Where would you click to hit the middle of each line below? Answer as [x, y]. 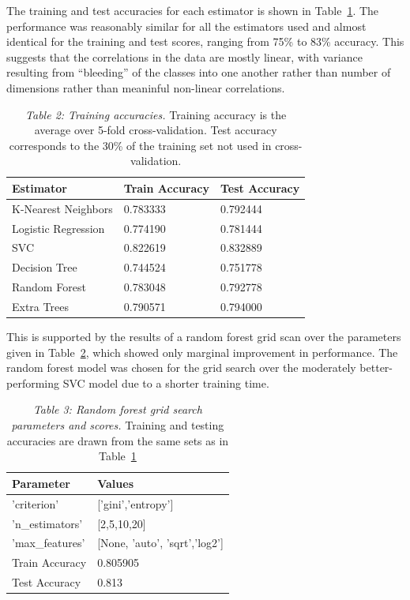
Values [115, 483]
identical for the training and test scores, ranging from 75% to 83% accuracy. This [205, 41]
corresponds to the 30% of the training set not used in [140, 145]
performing [33, 382]
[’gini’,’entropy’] [135, 503]
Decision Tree [45, 267]
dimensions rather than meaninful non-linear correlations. [146, 87]
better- [376, 367]
